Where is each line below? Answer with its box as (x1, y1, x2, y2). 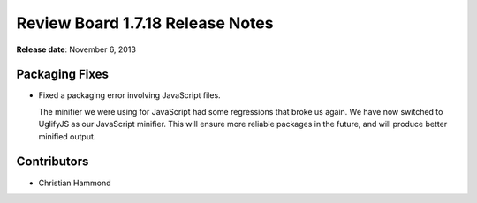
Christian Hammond (38, 177, 111, 188)
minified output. (38, 131, 96, 141)
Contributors (16, 154, 89, 169)
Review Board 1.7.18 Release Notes (16, 13, 274, 33)
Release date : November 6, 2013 (16, 44, 137, 55)
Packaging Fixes (16, 67, 110, 82)
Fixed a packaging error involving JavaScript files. (38, 90, 221, 101)
